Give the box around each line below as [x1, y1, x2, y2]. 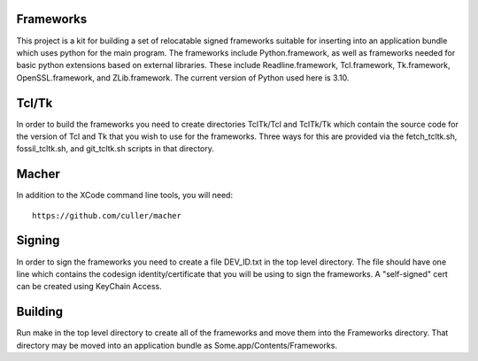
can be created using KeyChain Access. [16, 281, 163, 292]
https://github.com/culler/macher [32, 211, 181, 220]
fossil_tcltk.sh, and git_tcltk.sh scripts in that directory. [16, 143, 214, 154]
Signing [16, 233, 60, 248]
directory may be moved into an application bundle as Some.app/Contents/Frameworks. [16, 340, 338, 350]
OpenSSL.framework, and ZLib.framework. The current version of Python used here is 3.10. [16, 72, 350, 83]
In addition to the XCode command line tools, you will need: [16, 190, 234, 201]
